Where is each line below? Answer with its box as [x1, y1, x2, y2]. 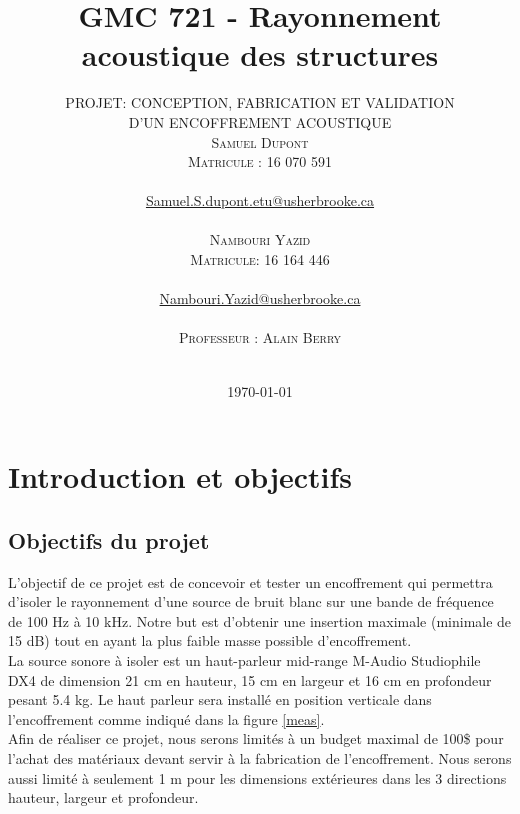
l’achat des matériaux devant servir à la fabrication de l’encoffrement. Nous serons [8, 747, 512, 768]
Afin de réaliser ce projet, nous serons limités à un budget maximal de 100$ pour [8, 728, 504, 749]
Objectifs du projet [8, 524, 210, 555]
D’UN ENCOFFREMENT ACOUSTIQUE [128, 111, 392, 132]
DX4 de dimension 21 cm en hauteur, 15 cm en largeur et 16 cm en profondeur [8, 669, 492, 690]
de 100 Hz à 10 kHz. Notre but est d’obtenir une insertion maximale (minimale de [8, 610, 512, 631]
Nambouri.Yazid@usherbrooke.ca [159, 288, 361, 309]
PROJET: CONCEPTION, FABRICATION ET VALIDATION [65, 92, 455, 113]
